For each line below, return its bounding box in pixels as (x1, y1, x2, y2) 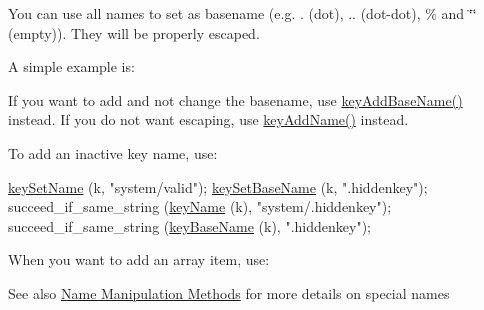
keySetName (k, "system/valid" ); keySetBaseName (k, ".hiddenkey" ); (8, 176, 428, 197)
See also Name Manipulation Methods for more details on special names (8, 282, 450, 303)
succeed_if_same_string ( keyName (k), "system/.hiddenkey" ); (8, 196, 392, 217)
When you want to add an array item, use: (8, 249, 270, 270)
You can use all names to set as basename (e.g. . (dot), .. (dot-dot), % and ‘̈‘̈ (8, 3, 477, 23)
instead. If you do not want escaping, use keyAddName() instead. (8, 109, 409, 130)
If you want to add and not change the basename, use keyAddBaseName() (8, 89, 463, 110)
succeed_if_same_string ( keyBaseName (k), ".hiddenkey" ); (8, 215, 371, 236)
